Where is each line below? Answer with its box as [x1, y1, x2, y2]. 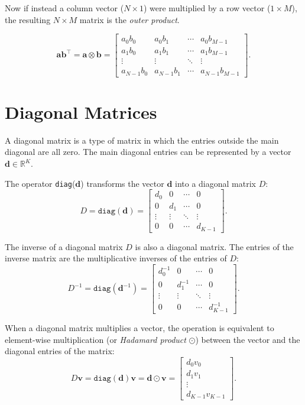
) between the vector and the [195, 333, 300, 345]
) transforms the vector [80, 177, 164, 189]
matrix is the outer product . [79, 13, 180, 25]
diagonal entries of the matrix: [5, 345, 115, 357]
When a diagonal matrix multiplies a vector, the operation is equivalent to [5, 321, 274, 333]
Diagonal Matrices [5, 99, 157, 124]
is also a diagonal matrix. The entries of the [135, 240, 294, 252]
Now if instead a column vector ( [5, 2, 124, 14]
